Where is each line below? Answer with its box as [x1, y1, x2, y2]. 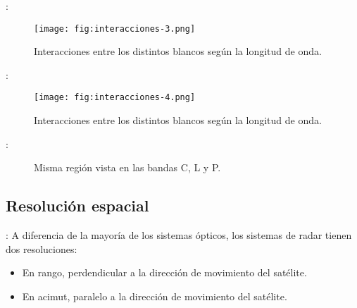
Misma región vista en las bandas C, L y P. [34, 160, 221, 175]
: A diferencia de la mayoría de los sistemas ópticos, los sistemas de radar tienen [6, 228, 352, 242]
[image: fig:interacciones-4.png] [34, 92, 196, 103]
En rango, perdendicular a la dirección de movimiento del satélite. [22, 265, 307, 280]
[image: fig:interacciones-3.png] [34, 23, 196, 34]
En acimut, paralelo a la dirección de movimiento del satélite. [22, 288, 287, 303]
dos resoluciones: [6, 241, 77, 256]
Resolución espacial [6, 195, 149, 216]
